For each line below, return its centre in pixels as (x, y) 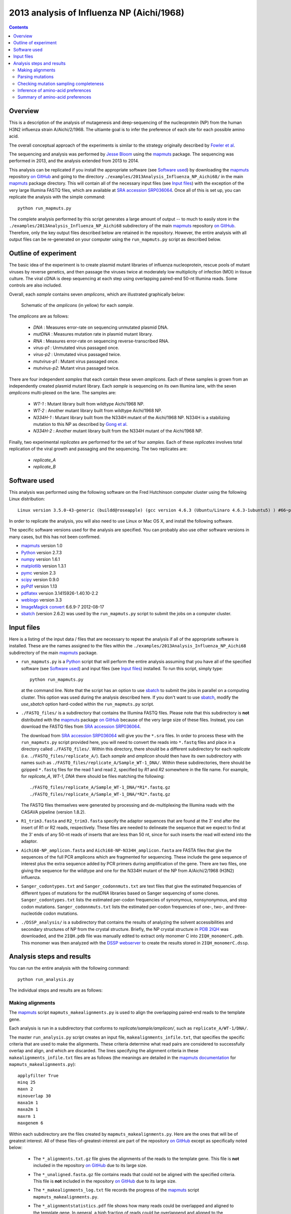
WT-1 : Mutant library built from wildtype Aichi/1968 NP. (89, 404)
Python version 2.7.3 (41, 552)
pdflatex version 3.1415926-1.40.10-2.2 (60, 593)
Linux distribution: (27, 499)
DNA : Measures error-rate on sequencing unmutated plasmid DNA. (101, 327)
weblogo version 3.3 (41, 600)
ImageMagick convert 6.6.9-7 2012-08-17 (63, 607)
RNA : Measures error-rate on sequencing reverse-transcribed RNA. (101, 341)
